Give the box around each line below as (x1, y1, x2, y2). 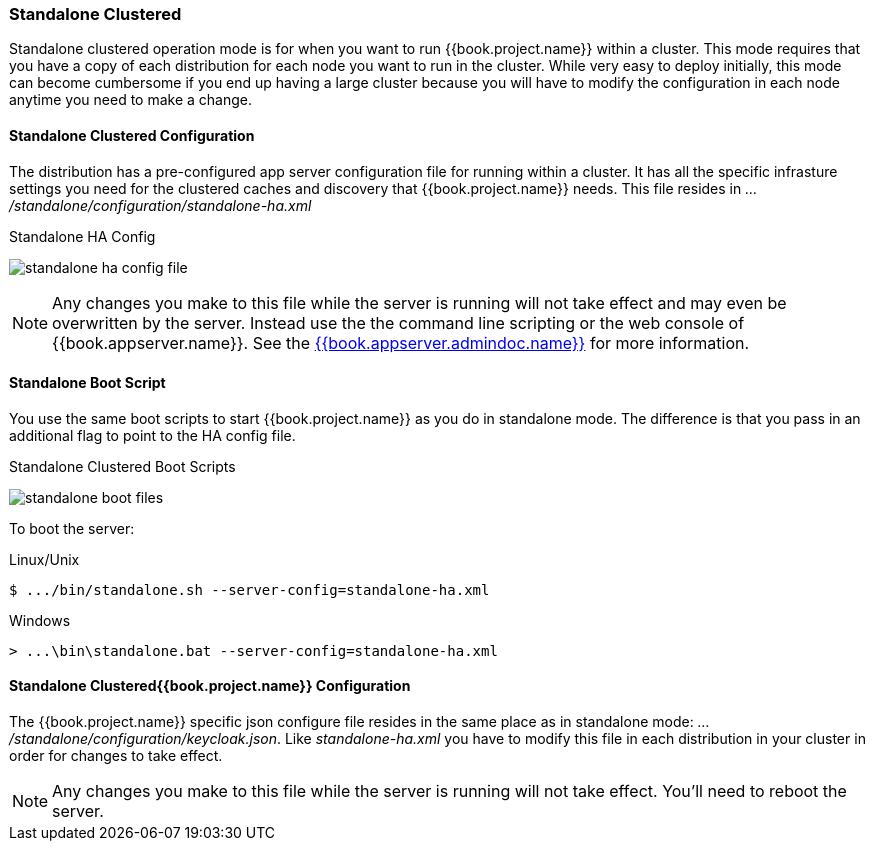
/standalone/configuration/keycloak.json (9, 730, 277, 748)
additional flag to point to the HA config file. (9, 426, 296, 444)
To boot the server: (9, 519, 135, 537)
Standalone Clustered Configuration (9, 126, 255, 144)
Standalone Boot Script (9, 374, 166, 392)
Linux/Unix (9, 550, 80, 568)
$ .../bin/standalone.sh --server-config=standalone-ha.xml (9, 581, 490, 598)
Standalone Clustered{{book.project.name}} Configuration (9, 677, 411, 695)
